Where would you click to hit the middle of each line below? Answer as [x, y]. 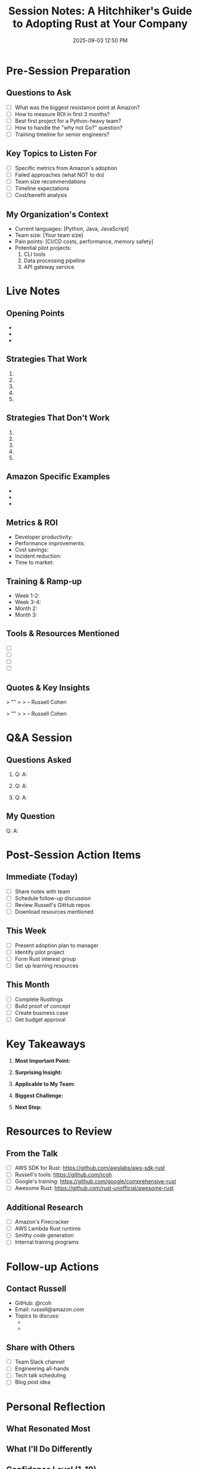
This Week [26, 931]
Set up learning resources [47, 965]
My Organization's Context [57, 214]
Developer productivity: [44, 537]
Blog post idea [33, 1382]
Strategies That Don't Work [58, 418]
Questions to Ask [39, 93]
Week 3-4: [28, 602]
